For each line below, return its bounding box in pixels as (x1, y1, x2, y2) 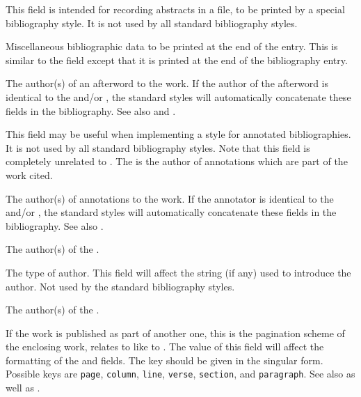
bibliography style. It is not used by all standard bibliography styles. (6, 15, 298, 30)
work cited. (6, 167, 53, 182)
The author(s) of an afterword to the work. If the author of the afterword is (6, 76, 329, 91)
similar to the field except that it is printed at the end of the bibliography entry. (6, 52, 348, 67)
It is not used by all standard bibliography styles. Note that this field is (6, 140, 310, 155)
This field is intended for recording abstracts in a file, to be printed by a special (6, 2, 345, 16)
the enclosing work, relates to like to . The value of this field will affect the (6, 339, 324, 354)
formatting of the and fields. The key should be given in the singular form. (6, 352, 323, 367)
